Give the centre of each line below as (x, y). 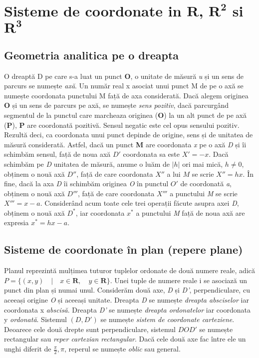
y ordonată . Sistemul (35, 319)
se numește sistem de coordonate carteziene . (167, 319)
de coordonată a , (206, 183)
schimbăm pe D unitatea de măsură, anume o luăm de (87, 164)
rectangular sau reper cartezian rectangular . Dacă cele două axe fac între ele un (125, 339)
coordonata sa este (151, 154)
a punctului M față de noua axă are (190, 212)
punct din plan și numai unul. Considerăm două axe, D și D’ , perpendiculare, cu (127, 290)
